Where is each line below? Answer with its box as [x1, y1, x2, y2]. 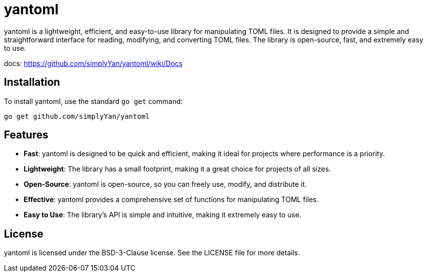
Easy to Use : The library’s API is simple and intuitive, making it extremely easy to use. [24, 210, 302, 219]
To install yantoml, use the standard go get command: [4, 97, 183, 105]
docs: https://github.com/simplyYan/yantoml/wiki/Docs [4, 59, 183, 68]
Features [4, 129, 48, 141]
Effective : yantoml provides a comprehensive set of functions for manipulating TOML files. [24, 195, 319, 204]
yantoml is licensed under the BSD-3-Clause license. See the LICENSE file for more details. [4, 248, 300, 257]
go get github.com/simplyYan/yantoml [4, 112, 150, 120]
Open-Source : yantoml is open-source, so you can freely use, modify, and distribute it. [24, 180, 307, 189]
